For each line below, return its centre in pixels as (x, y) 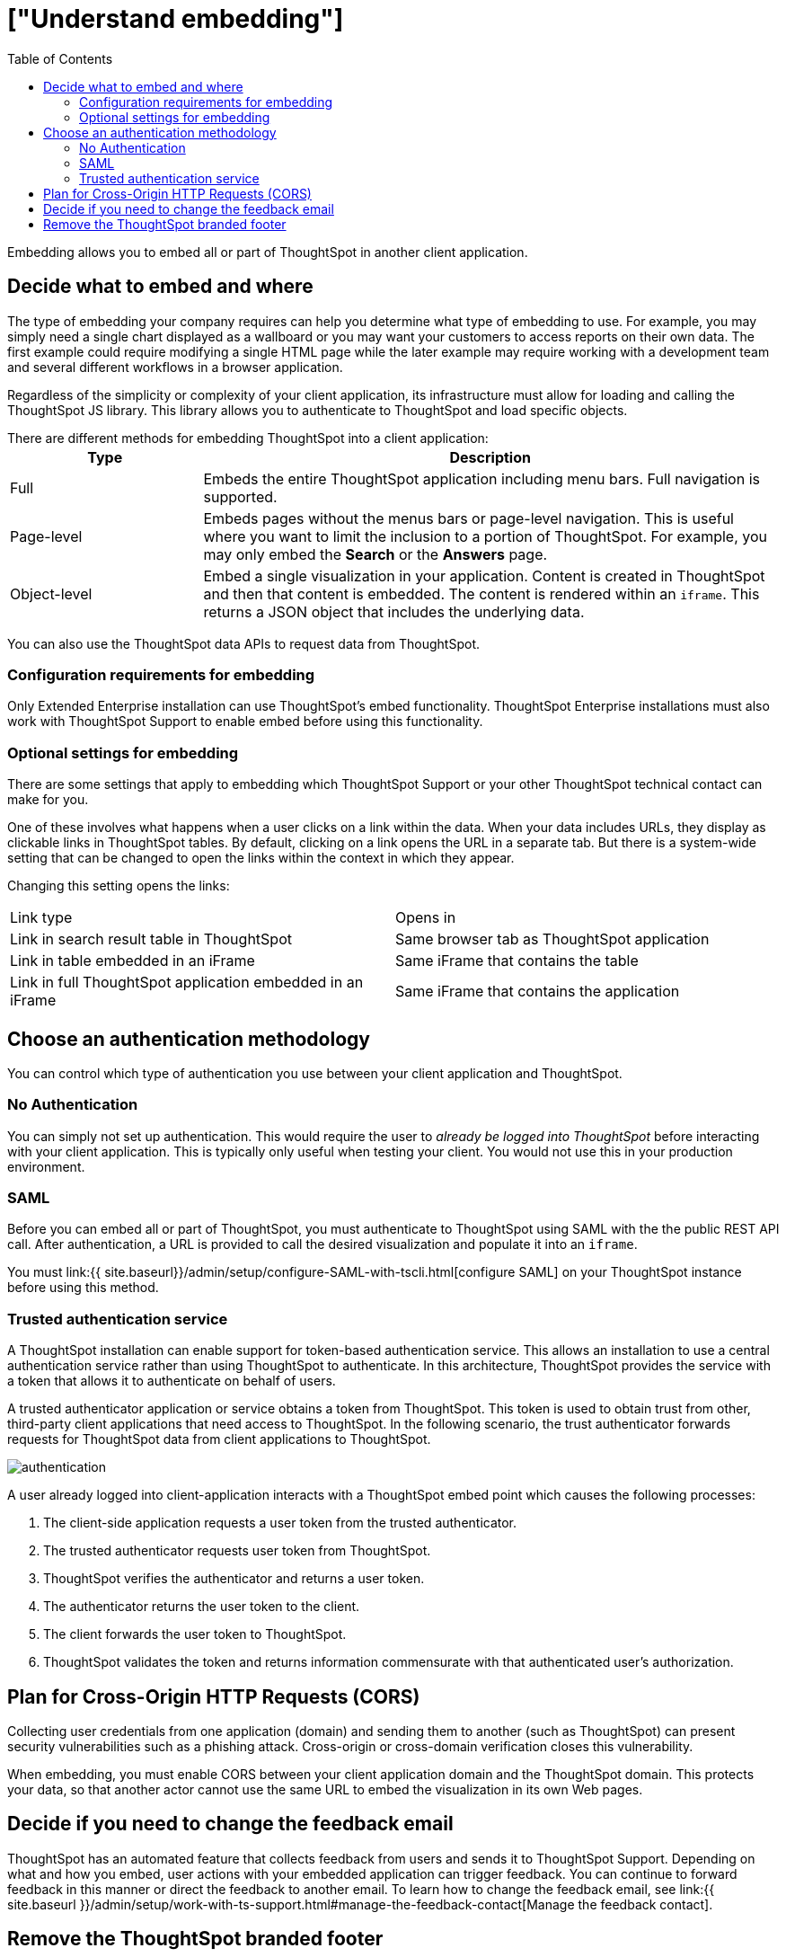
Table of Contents (60, 58)
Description (490, 457)
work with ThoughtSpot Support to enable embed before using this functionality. (245, 722)
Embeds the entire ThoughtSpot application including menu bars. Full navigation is (481, 478)
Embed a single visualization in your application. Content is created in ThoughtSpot (484, 576)
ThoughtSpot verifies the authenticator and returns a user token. (234, 1579)
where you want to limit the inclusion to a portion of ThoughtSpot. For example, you (486, 536)
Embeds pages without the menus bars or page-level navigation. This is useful (468, 518)
